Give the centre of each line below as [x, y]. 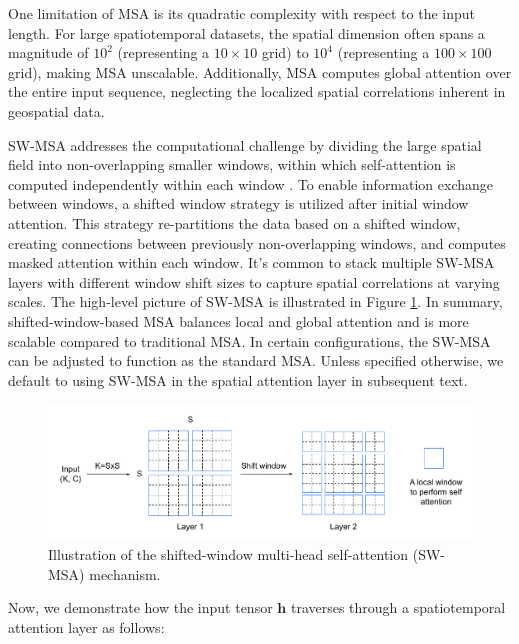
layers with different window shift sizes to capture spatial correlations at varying [254, 281]
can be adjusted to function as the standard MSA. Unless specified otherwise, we [256, 360]
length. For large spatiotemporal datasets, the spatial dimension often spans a [246, 32]
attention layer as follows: [86, 627]
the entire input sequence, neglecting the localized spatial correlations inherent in [257, 91]
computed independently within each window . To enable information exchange [251, 183]
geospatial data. [56, 110]
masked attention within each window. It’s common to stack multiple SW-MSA [251, 262]
